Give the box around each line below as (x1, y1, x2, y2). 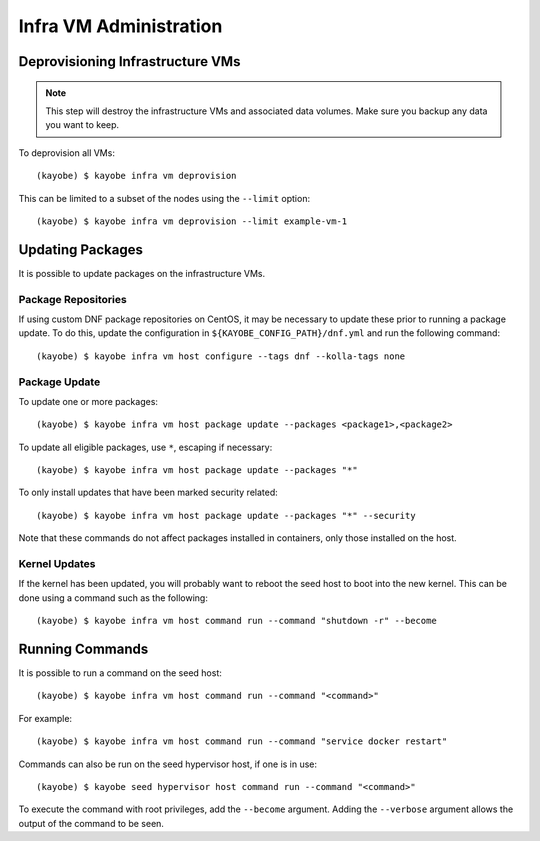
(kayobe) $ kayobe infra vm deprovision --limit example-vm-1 (36, 215, 348, 227)
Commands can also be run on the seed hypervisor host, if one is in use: (18, 758, 318, 770)
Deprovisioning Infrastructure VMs (18, 53, 241, 70)
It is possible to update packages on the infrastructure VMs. (18, 267, 265, 279)
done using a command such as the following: (18, 591, 209, 604)
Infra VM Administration (18, 15, 223, 37)
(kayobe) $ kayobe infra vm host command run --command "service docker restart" (36, 736, 448, 747)
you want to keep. (45, 119, 120, 131)
